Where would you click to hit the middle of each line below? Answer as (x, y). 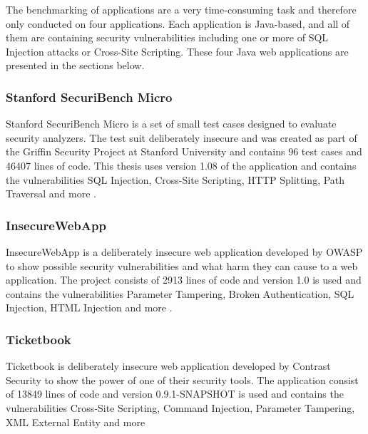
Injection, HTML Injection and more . (89, 308)
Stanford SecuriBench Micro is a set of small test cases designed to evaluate (171, 124)
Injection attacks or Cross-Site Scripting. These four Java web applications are (177, 51)
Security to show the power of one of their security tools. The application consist (182, 379)
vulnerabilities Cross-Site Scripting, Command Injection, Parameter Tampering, (180, 407)
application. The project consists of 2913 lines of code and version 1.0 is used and (184, 280)
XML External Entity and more (76, 422)
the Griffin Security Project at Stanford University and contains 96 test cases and (184, 151)
